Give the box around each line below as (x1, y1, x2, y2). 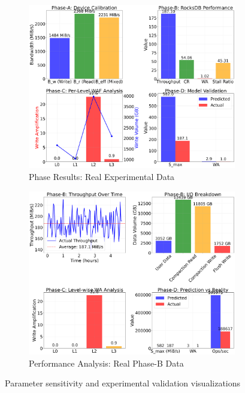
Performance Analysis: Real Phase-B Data (29, 356, 184, 369)
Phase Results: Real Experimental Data (29, 170, 175, 183)
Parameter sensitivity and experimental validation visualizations (5, 377, 241, 389)
